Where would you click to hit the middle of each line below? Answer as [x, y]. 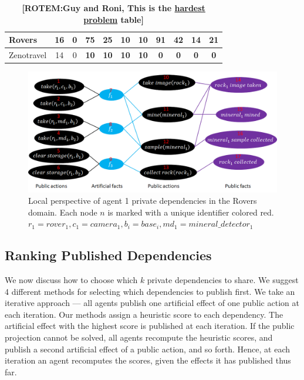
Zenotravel [28, 55]
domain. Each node [63, 212]
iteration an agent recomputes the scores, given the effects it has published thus [148, 360]
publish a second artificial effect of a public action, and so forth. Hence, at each [148, 349]
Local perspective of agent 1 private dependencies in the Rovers [143, 201]
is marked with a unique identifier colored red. [191, 212]
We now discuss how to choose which [71, 280]
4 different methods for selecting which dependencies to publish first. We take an [150, 291]
